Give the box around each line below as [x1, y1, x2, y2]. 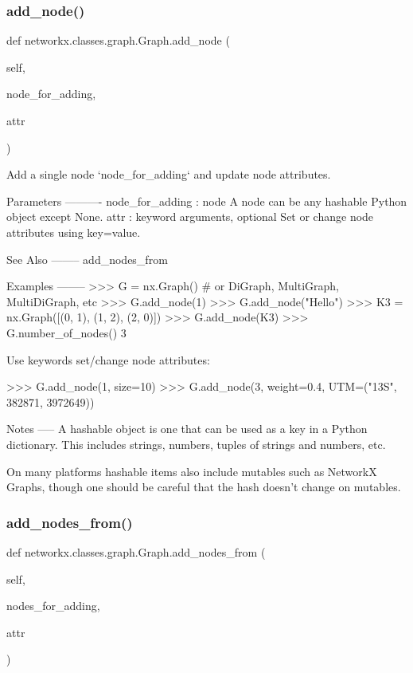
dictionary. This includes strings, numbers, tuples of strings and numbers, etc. [6, 435, 386, 452]
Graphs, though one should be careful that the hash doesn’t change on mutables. [6, 478, 401, 495]
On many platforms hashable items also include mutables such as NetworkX [6, 462, 377, 479]
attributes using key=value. [6, 223, 141, 240]
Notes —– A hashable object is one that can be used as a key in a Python [6, 420, 368, 437]
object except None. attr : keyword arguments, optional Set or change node [6, 208, 374, 225]
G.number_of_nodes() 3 [6, 324, 127, 340]
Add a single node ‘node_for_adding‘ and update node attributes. [6, 166, 331, 183]
